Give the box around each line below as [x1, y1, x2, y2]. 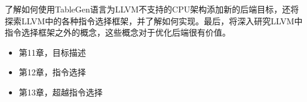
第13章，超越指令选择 [19, 85, 103, 98]
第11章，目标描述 [19, 46, 86, 58]
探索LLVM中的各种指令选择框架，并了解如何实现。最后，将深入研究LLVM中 [5, 14, 303, 27]
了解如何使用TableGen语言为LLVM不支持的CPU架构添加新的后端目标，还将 [5, 3, 299, 15]
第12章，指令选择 [19, 66, 86, 78]
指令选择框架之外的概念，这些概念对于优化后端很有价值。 [5, 26, 231, 39]
